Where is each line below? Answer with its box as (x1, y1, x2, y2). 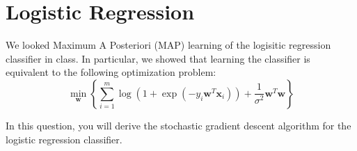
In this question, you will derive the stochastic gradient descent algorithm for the (6, 118, 351, 132)
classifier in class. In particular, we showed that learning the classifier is (6, 51, 310, 65)
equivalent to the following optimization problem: (6, 65, 216, 79)
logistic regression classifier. (6, 132, 122, 146)
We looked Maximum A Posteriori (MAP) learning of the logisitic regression (6, 38, 331, 52)
